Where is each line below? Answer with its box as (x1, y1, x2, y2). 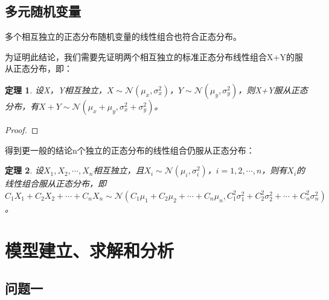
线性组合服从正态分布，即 (5, 177, 106, 190)
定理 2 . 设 (5, 164, 43, 177)
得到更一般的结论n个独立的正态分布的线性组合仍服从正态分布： (5, 143, 255, 156)
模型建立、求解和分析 (5, 237, 174, 262)
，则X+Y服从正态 (238, 83, 308, 96)
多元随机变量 (5, 2, 81, 20)
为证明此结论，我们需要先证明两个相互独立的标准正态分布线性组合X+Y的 (5, 50, 295, 63)
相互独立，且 (93, 164, 144, 177)
